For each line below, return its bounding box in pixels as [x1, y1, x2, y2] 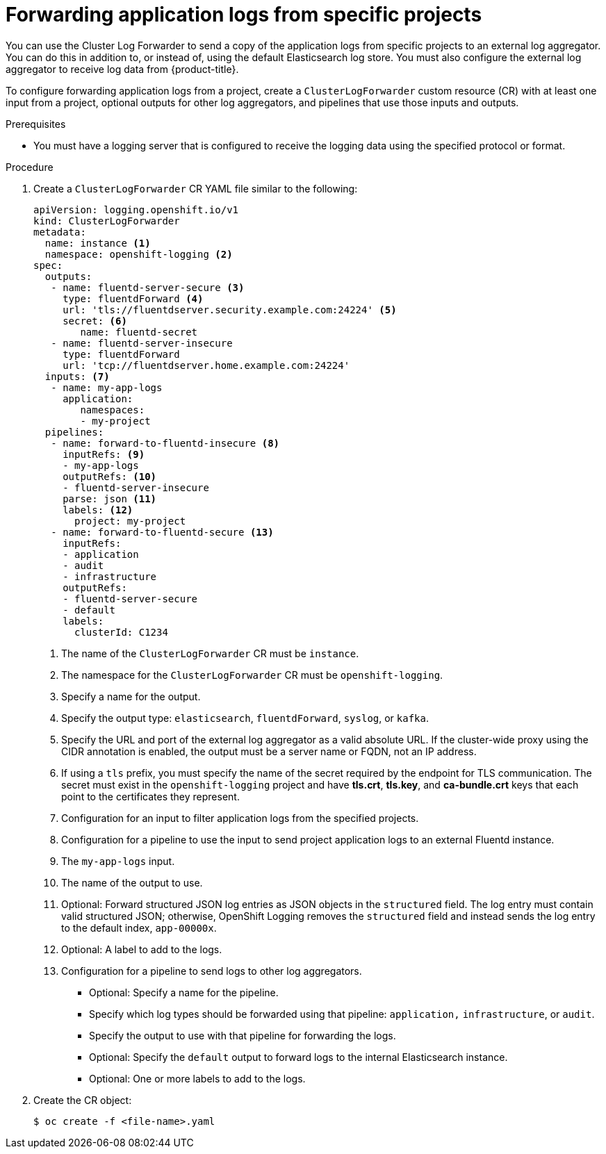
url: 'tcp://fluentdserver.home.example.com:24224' [63, 359, 350, 371]
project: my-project [74, 515, 186, 527]
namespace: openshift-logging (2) [44, 248, 233, 260]
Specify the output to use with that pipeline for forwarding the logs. [89, 1029, 396, 1041]
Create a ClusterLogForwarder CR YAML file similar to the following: [33, 182, 358, 195]
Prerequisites [6, 117, 66, 130]
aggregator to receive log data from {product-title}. [6, 63, 239, 75]
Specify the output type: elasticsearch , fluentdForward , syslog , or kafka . [61, 711, 429, 724]
